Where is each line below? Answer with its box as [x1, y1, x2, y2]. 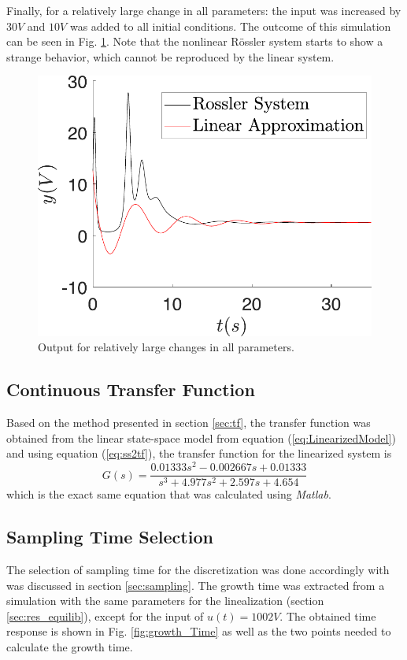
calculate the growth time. [6, 638, 133, 654]
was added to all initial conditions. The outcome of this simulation [69, 17, 391, 34]
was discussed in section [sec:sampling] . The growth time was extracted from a [6, 577, 385, 593]
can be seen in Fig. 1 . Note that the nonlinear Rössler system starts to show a [6, 33, 383, 50]
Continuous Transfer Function [6, 377, 255, 402]
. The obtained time [279, 607, 376, 624]
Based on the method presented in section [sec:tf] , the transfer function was [6, 414, 371, 431]
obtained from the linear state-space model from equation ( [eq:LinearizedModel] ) [6, 429, 396, 446]
